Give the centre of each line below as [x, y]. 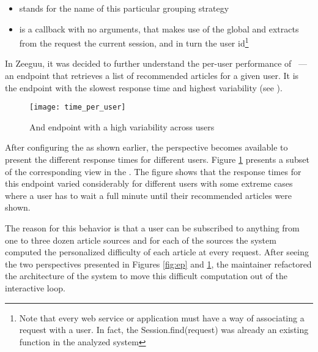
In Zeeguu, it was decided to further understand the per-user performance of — [156, 63]
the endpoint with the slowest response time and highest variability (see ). [144, 87]
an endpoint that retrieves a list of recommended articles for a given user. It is [152, 76]
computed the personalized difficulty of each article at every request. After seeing [157, 252]
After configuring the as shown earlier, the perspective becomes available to [146, 147]
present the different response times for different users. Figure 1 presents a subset [157, 159]
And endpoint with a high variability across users [122, 126]
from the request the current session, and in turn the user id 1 [134, 42]
